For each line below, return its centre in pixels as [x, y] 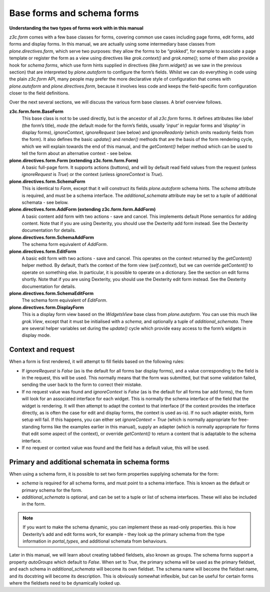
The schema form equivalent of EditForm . [64, 300]
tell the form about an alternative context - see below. [77, 153]
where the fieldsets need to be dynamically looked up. [65, 583]
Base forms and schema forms [74, 13]
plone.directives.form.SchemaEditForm [51, 293]
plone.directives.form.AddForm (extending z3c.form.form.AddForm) [82, 209]
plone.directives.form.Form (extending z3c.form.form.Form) [74, 160]
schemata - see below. [45, 202]
